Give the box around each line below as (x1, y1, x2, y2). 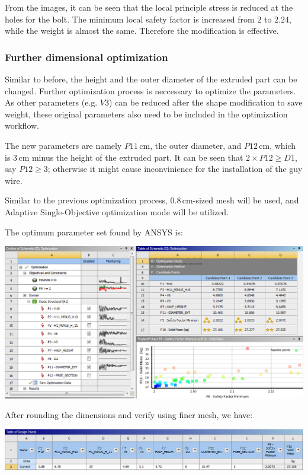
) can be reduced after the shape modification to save (109, 96, 303, 109)
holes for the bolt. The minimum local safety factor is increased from (5, 12, 255, 25)
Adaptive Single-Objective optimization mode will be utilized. (5, 205, 229, 218)
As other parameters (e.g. (5, 96, 98, 109)
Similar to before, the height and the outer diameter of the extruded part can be (5, 73, 297, 85)
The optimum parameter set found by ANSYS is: (5, 225, 183, 238)
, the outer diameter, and (150, 139, 242, 151)
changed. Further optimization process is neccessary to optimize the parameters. (5, 84, 296, 97)
